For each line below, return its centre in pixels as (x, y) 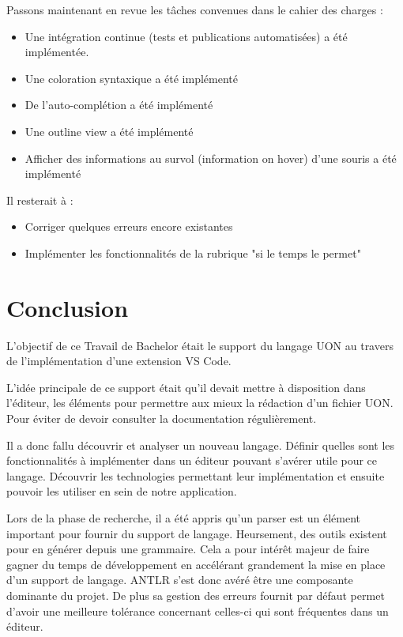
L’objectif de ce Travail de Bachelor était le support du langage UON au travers (200, 345)
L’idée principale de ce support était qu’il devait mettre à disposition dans (186, 387)
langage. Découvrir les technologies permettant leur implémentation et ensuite (196, 475)
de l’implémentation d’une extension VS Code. (119, 361)
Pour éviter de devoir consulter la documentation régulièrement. (162, 418)
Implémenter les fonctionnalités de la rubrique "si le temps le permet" (193, 253)
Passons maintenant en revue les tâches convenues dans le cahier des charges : (195, 9)
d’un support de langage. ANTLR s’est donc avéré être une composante (180, 580)
